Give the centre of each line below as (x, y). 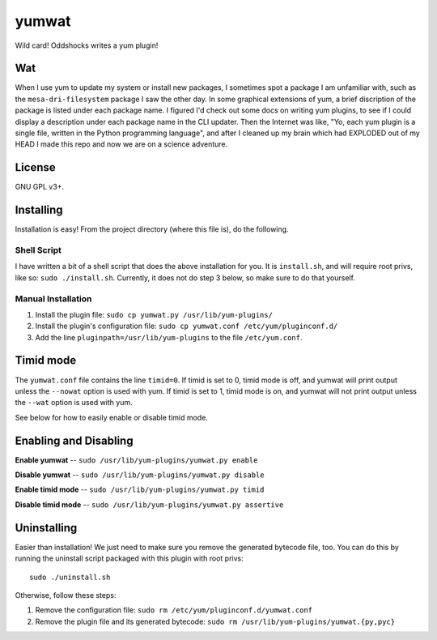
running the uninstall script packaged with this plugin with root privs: (129, 558)
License (35, 167)
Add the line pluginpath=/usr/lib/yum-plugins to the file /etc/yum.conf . (169, 337)
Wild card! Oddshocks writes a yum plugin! (87, 45)
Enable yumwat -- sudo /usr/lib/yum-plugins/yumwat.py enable (136, 460)
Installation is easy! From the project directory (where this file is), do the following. (152, 229)
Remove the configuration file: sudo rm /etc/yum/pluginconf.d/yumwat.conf (174, 610)
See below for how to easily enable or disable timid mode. (111, 417)
